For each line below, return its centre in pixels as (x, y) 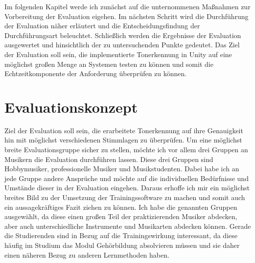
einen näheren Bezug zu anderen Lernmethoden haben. (87, 254)
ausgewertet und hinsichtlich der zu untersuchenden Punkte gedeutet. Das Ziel (122, 45)
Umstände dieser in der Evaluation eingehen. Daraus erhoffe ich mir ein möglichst (127, 188)
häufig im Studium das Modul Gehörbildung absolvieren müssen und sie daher (122, 245)
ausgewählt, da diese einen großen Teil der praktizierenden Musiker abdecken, (121, 216)
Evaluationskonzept (71, 107)
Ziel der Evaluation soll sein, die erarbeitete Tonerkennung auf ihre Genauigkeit (124, 130)
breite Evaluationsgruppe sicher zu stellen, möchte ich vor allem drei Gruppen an (126, 150)
